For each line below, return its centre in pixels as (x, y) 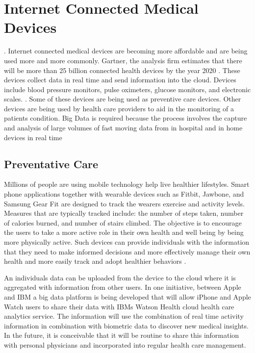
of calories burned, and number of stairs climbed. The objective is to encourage (123, 222)
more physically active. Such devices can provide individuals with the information (127, 242)
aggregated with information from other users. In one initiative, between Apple (123, 287)
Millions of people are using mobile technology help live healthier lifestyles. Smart (127, 184)
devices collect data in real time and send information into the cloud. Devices (120, 80)
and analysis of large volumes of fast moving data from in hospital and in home (123, 128)
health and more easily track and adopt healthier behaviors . (95, 261)
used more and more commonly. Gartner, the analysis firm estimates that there (123, 60)
